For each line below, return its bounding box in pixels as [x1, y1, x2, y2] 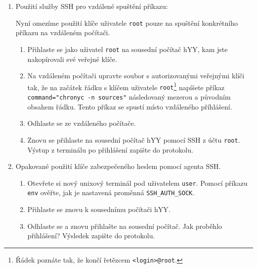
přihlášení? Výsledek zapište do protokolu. [27, 230, 155, 241]
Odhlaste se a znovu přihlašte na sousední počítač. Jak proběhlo [27, 220, 222, 231]
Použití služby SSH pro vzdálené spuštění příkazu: [15, 1, 168, 11]
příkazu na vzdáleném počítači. [15, 27, 110, 38]
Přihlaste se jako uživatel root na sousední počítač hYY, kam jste [27, 44, 228, 54]
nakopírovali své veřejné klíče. [27, 54, 117, 64]
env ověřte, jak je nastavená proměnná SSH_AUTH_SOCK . [27, 187, 195, 198]
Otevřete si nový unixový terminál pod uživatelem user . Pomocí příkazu [27, 177, 248, 188]
